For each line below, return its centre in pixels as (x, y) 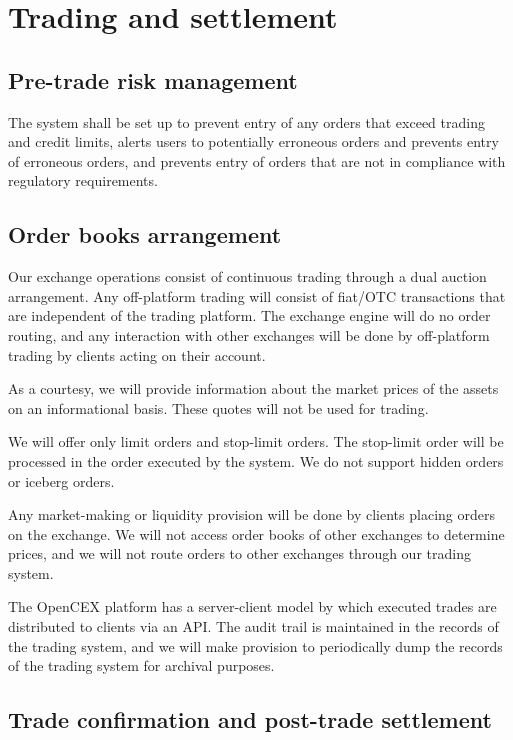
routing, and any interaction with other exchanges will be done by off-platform (249, 334)
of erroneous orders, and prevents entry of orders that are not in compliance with (257, 160)
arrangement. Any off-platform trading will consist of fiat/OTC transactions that (257, 295)
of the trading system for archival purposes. (141, 665)
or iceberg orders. (61, 480)
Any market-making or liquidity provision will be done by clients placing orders (251, 514)
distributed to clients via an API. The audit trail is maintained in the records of (253, 626)
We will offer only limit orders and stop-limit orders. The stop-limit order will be (256, 441)
